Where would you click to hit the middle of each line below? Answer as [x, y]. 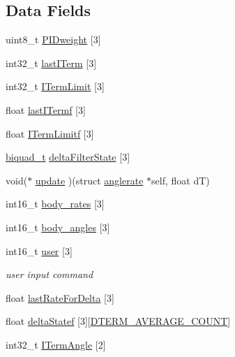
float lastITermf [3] [46, 109]
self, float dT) [181, 180]
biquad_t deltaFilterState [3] [68, 157]
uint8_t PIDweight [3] [53, 39]
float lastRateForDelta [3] [60, 297]
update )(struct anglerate [89, 180]
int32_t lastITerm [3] [51, 63]
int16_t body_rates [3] [55, 204]
